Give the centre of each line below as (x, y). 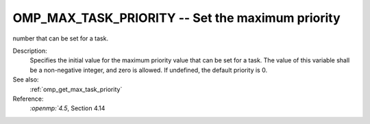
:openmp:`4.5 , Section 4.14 (67, 108)
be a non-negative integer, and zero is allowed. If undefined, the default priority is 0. (148, 70)
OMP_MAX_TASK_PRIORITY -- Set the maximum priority (176, 18)
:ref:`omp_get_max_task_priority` (76, 89)
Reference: (28, 99)
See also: (26, 79)
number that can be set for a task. (61, 38)
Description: (30, 51)
